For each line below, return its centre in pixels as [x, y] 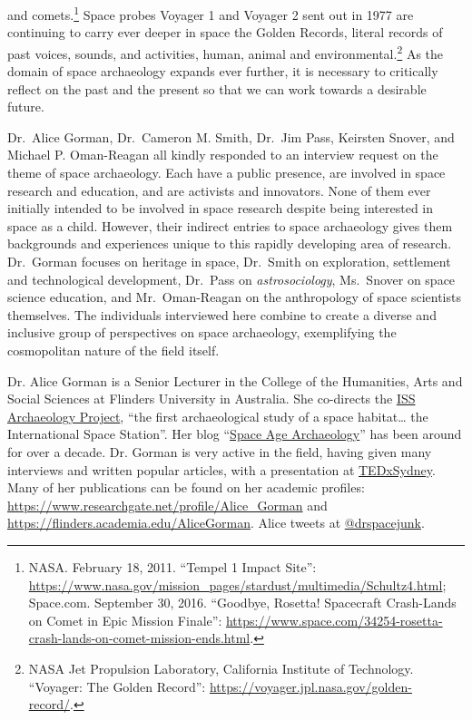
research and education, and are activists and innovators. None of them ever [219, 190]
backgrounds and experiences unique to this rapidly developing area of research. [230, 243]
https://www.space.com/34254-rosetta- [334, 620]
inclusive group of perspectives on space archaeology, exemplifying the [202, 332]
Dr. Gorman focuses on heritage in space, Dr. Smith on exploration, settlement [229, 262]
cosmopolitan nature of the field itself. [113, 350]
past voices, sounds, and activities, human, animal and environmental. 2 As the [226, 52]
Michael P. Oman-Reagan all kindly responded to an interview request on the [223, 155]
